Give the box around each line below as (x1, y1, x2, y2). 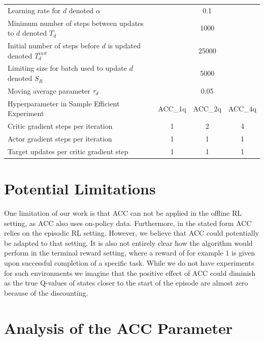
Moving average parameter (8, 85, 90, 96)
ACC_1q (158, 103, 186, 113)
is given (232, 247, 255, 258)
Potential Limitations (4, 178, 156, 199)
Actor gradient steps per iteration (8, 133, 112, 144)
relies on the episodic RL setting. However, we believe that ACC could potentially (4, 228, 259, 238)
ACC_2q (193, 103, 221, 113)
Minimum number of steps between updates (8, 17, 144, 28)
